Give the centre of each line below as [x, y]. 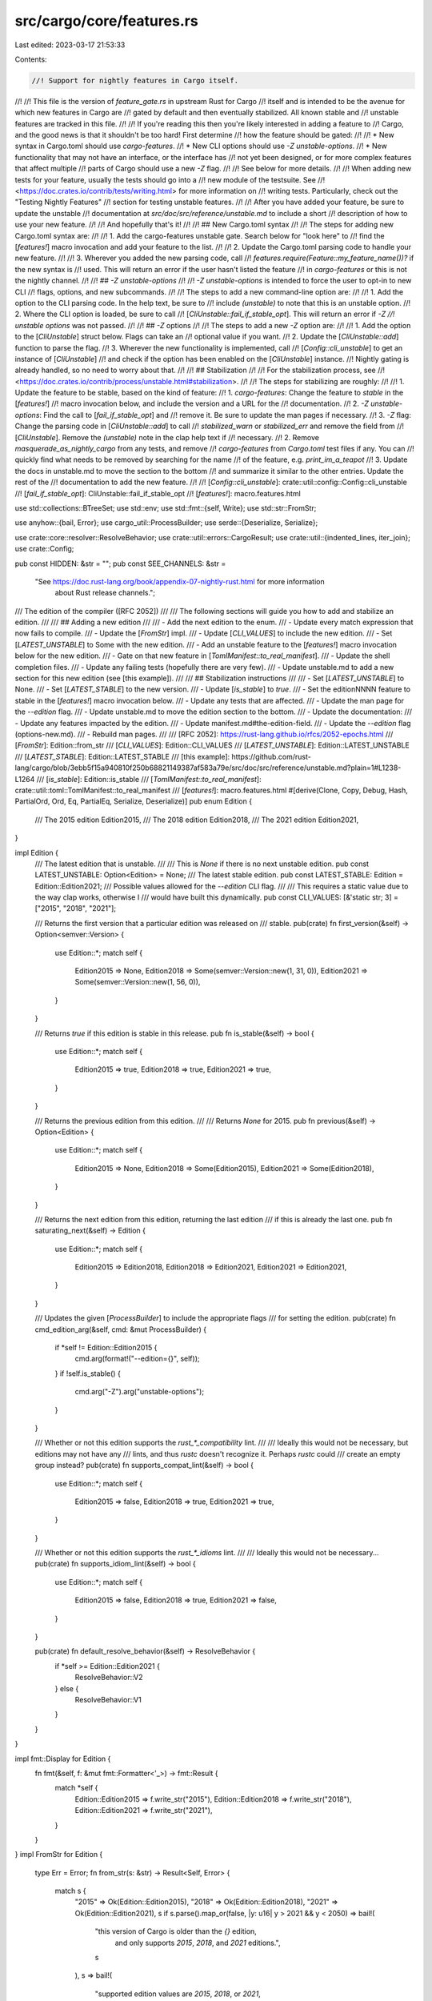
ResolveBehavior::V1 [108, 1700]
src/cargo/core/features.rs [107, 21]
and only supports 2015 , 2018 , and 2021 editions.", [198, 1943]
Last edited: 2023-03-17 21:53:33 [70, 45]
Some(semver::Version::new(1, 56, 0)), [138, 982]
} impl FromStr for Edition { [59, 1855]
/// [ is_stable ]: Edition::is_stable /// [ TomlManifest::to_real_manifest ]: [149, 779]
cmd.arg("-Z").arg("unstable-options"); [139, 1392]
